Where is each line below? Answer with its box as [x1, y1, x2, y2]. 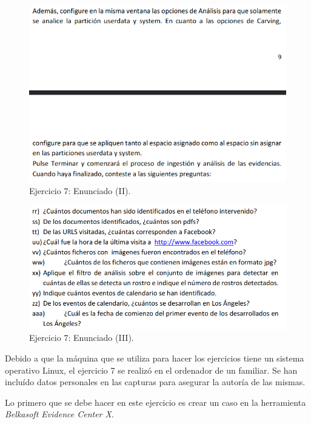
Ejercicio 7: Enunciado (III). [29, 331, 134, 344]
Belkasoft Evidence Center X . [5, 408, 114, 420]
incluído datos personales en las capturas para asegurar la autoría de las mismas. [5, 375, 306, 388]
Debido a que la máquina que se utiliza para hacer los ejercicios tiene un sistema [5, 351, 304, 364]
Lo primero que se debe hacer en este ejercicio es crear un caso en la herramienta [5, 395, 306, 408]
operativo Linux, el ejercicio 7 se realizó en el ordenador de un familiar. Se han [5, 363, 298, 376]
